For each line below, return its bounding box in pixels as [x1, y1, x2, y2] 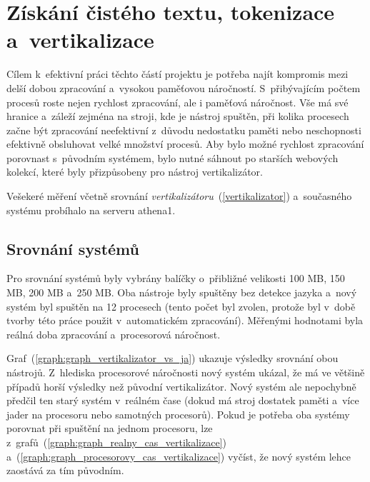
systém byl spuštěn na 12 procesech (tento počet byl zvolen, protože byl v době [6, 298, 356, 313]
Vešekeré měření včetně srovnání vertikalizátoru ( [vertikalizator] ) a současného [6, 189, 352, 204]
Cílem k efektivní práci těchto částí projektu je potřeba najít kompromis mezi [6, 66, 349, 81]
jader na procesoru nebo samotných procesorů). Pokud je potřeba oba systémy [6, 406, 350, 421]
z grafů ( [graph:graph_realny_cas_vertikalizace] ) [6, 434, 226, 449]
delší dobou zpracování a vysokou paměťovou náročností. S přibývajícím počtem [6, 80, 361, 95]
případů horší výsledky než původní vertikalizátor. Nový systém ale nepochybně [6, 378, 356, 393]
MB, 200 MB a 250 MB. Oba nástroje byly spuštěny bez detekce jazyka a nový [6, 285, 357, 300]
